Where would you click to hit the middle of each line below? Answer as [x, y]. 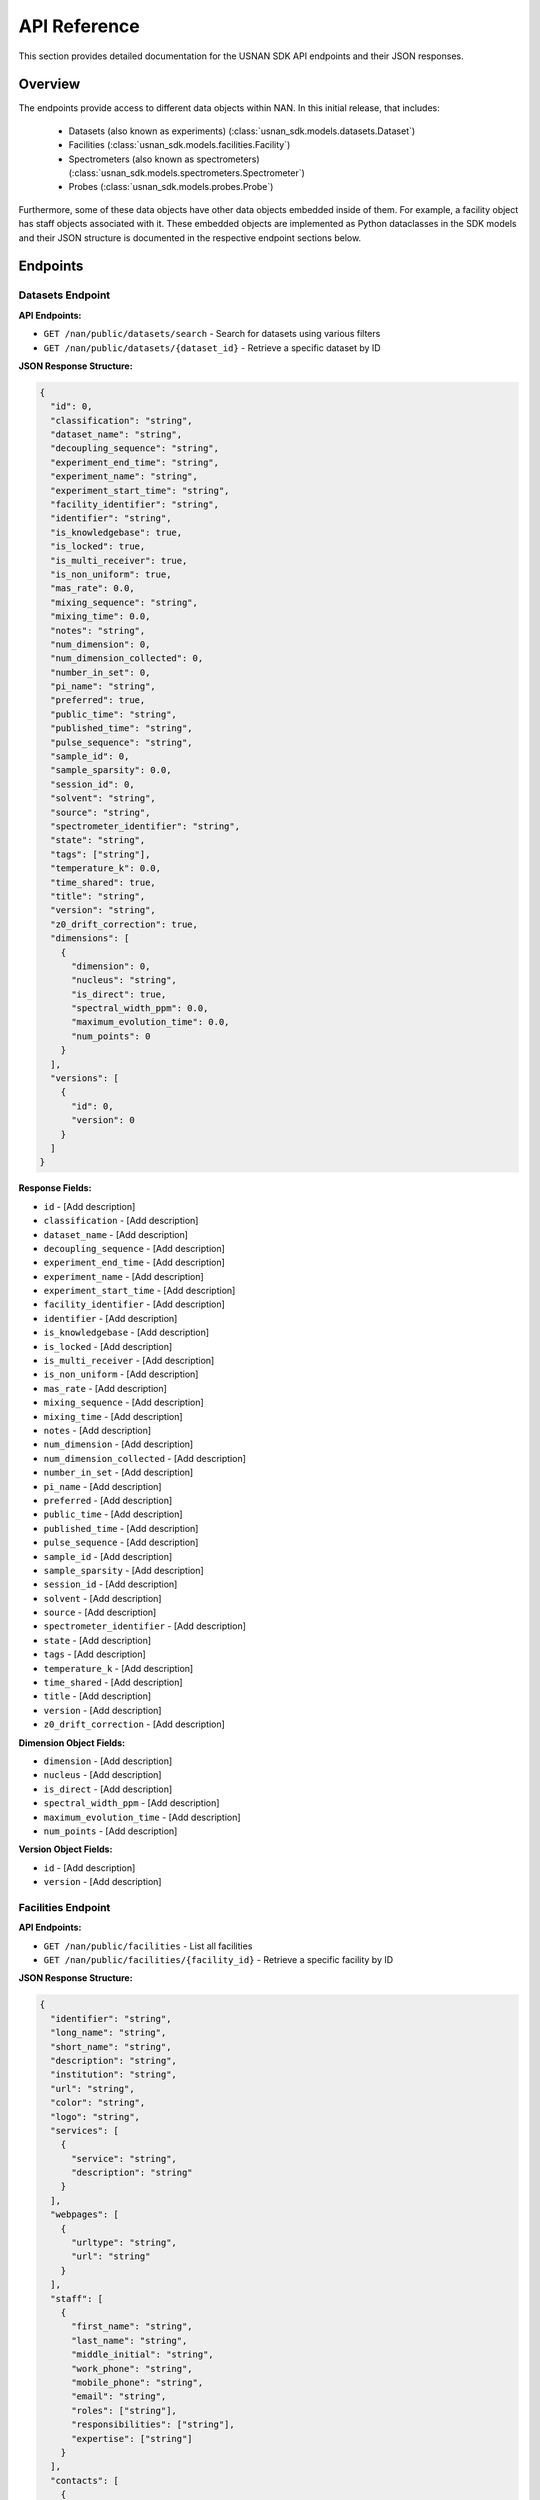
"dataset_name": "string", [116, 434]
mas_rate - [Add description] [105, 1388]
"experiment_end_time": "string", [135, 462]
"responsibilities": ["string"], [153, 2424]
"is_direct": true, [119, 994]
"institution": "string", [113, 2074]
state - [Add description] [97, 1640]
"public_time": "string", [113, 714]
